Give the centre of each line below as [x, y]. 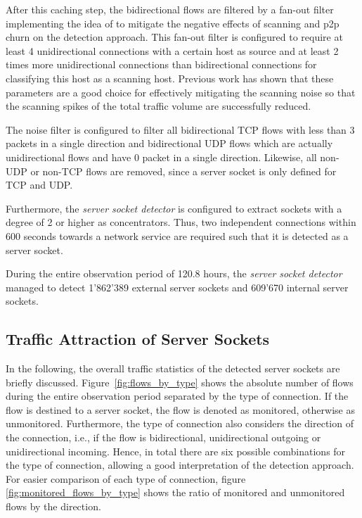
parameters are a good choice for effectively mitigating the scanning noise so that [181, 92]
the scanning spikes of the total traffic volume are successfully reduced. [159, 106]
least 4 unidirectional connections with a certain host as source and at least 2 [172, 50]
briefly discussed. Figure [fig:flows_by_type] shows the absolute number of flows [180, 382]
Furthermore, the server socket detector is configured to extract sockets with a [174, 208]
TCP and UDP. [39, 185]
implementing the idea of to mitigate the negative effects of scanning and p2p [173, 23]
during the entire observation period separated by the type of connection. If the [177, 396]
